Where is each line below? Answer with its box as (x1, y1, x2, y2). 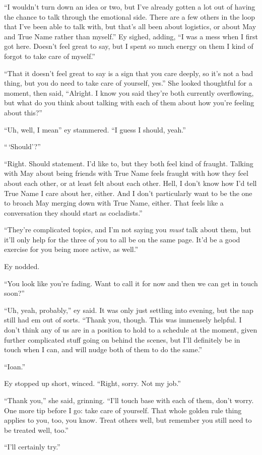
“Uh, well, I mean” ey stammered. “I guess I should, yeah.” (4, 124, 186, 135)
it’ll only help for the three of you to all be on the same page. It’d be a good (4, 234, 240, 244)
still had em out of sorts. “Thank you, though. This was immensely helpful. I (4, 314, 242, 325)
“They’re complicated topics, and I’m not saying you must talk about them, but (4, 224, 251, 235)
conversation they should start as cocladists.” (4, 207, 143, 218)
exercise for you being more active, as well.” (4, 244, 139, 254)
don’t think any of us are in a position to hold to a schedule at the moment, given (4, 324, 257, 335)
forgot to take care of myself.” (4, 50, 95, 61)
